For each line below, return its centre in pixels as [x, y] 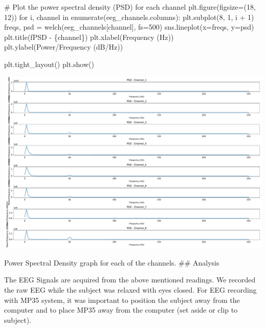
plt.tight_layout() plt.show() [49, 64]
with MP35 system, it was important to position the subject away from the [122, 300]
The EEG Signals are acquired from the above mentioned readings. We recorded [130, 280]
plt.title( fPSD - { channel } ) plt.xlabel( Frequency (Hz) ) [89, 37]
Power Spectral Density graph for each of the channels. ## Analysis [112, 262]
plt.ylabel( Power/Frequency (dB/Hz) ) [64, 47]
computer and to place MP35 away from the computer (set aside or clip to [121, 310]
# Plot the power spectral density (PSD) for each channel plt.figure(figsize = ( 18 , [130, 7]
